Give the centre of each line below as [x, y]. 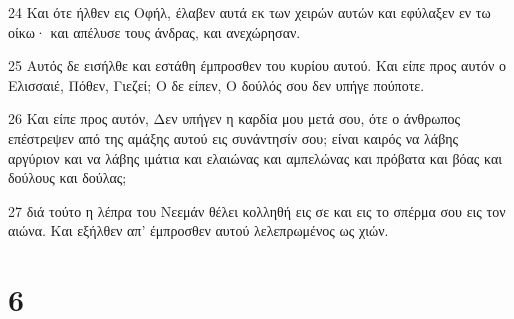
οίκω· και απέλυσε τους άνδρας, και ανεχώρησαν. [154, 31]
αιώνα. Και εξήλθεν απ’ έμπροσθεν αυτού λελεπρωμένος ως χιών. [198, 230]
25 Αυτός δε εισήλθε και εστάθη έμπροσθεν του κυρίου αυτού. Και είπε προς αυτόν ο [257, 65]
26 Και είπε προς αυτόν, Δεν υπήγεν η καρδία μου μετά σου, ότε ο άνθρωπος [234, 118]
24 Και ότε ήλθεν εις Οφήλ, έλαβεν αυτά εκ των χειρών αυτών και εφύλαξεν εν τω [249, 12]
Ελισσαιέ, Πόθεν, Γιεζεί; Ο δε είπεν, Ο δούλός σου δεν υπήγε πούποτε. [216, 84]
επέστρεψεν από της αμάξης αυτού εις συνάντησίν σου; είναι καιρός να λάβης [233, 137]
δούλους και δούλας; [67, 177]
